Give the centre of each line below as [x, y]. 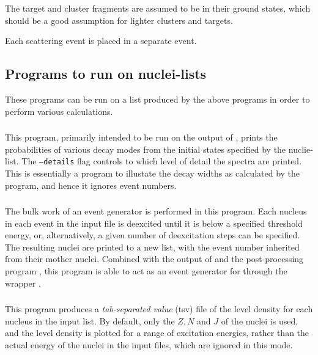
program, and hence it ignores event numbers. [91, 185]
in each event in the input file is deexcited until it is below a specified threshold [154, 223]
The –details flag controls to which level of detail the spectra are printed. [162, 161]
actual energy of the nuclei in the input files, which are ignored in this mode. [149, 344]
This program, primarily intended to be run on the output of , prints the [141, 137]
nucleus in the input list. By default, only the [90, 320]
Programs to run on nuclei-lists [106, 74]
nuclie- [301, 149]
